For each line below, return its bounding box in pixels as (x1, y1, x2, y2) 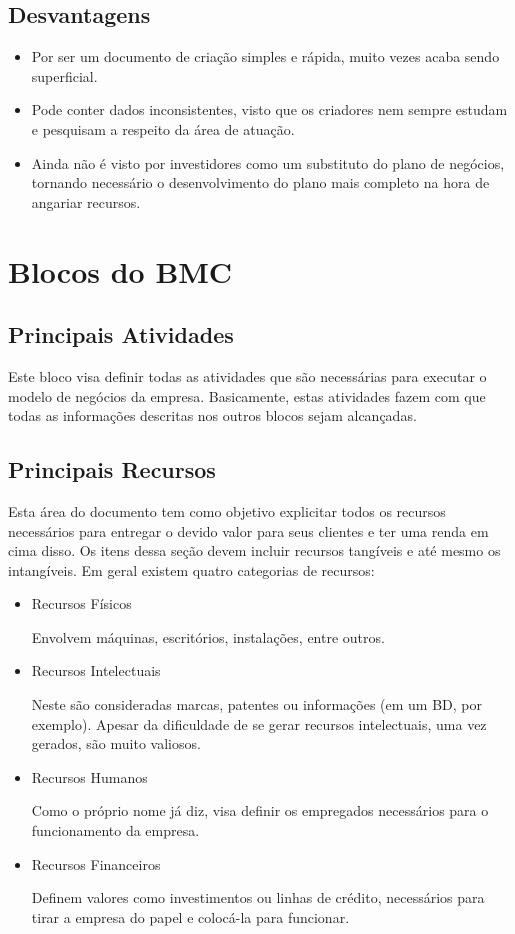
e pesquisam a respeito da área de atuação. (31, 118, 295, 139)
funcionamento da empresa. (31, 820, 200, 841)
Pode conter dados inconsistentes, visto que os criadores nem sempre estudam (31, 99, 508, 120)
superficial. (31, 65, 98, 86)
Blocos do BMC (8, 250, 233, 291)
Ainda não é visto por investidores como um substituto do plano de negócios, (31, 152, 505, 173)
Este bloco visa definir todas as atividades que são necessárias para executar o (8, 365, 487, 386)
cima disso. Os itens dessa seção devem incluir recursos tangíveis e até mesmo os (8, 540, 501, 561)
